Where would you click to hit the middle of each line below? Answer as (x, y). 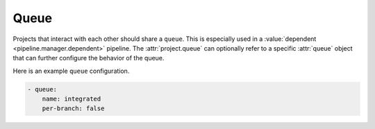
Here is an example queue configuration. (71, 71)
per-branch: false (73, 109)
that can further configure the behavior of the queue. (89, 58)
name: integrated (72, 99)
